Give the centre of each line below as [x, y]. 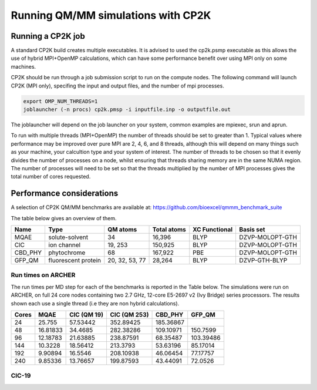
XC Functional [213, 230]
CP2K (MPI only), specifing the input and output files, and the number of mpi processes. [117, 86]
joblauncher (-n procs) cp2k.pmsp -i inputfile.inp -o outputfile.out [127, 110]
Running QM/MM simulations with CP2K [111, 15]
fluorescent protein [75, 260]
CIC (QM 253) [129, 314]
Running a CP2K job [48, 36]
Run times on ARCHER [43, 275]
